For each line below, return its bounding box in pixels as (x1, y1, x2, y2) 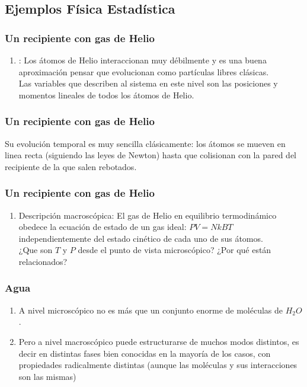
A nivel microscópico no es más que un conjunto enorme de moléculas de (18, 303, 283, 316)
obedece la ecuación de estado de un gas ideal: (18, 220, 187, 233)
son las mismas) (18, 370, 76, 382)
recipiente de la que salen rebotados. (5, 160, 137, 172)
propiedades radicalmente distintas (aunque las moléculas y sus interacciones (18, 359, 298, 371)
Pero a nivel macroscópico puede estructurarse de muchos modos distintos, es (18, 335, 299, 347)
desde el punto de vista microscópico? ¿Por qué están (78, 244, 271, 256)
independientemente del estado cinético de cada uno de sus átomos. (18, 232, 263, 244)
